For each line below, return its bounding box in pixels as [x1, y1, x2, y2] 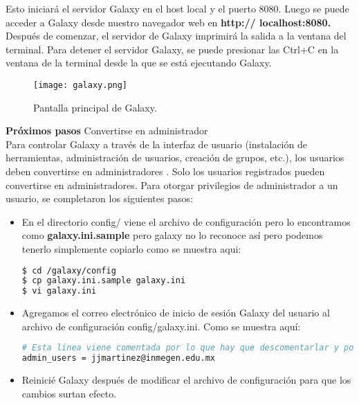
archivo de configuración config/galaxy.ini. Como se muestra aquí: [21, 319, 301, 333]
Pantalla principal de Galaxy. [33, 100, 157, 114]
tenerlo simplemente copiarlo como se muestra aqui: [21, 241, 241, 256]
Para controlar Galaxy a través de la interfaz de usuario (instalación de [6, 136, 307, 151]
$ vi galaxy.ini [21, 286, 97, 296]
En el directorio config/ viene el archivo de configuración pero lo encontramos [21, 214, 351, 229]
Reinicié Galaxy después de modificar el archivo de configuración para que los [21, 373, 351, 387]
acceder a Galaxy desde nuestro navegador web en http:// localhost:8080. [6, 15, 331, 29]
